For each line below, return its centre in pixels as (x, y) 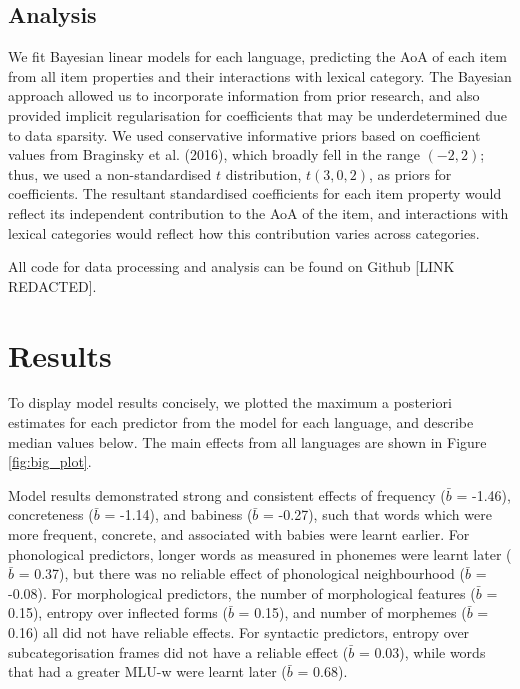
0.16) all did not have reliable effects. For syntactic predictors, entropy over (239, 631)
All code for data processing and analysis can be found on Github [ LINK (231, 266)
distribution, (263, 173)
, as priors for (410, 173)
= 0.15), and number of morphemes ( (352, 612)
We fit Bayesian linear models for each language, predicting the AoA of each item (257, 56)
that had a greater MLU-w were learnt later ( (147, 671)
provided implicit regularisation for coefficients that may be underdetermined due (257, 114)
